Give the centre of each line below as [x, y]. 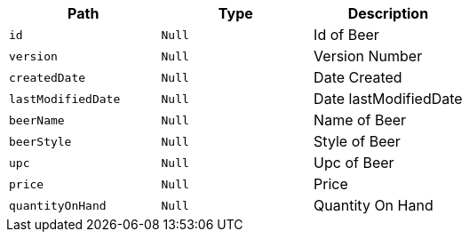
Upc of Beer [354, 163]
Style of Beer [357, 141]
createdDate [48, 77]
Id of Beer [346, 35]
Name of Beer [360, 120]
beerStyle [40, 141]
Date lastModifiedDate [388, 99]
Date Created [358, 77]
